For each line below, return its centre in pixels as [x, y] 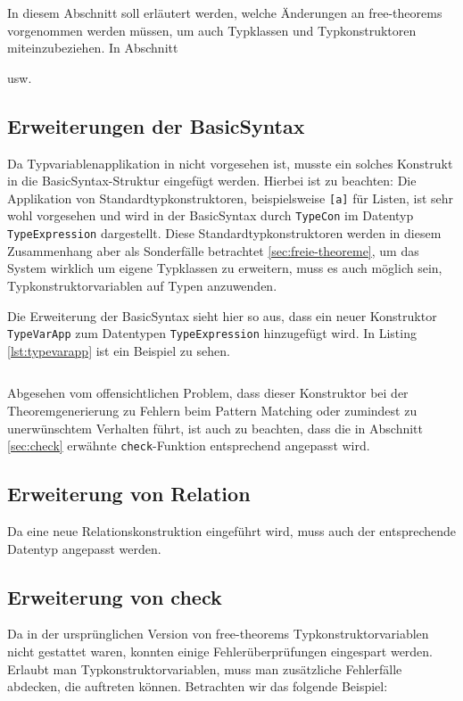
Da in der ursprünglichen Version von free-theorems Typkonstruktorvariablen [218, 634]
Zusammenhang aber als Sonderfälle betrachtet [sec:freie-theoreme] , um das [213, 250]
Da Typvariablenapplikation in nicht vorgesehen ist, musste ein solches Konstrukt [230, 163]
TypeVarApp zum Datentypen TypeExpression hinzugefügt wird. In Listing [212, 333]
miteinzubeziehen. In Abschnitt [93, 48]
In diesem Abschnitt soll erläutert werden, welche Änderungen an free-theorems [225, 12]
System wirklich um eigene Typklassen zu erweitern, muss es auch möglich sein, [225, 268]
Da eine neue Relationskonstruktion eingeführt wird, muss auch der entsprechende [232, 531]
